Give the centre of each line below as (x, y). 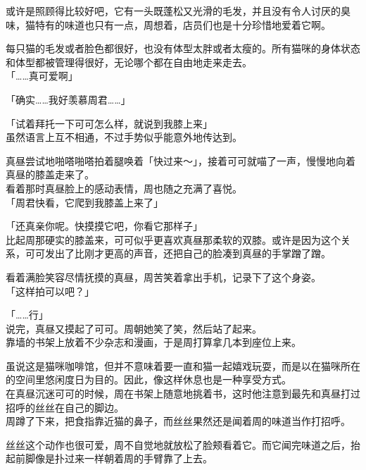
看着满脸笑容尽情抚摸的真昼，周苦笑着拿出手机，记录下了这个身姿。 (163, 277)
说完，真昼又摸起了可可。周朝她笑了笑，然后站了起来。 (134, 328)
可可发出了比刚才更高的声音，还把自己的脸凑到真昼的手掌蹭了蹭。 (178, 253)
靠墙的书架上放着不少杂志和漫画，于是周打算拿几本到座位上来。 (153, 342)
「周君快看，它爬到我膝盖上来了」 (84, 202)
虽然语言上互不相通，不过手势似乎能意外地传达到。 (124, 137)
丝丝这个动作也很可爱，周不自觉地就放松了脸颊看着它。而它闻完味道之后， (178, 444)
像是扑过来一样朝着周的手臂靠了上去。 (124, 458)
